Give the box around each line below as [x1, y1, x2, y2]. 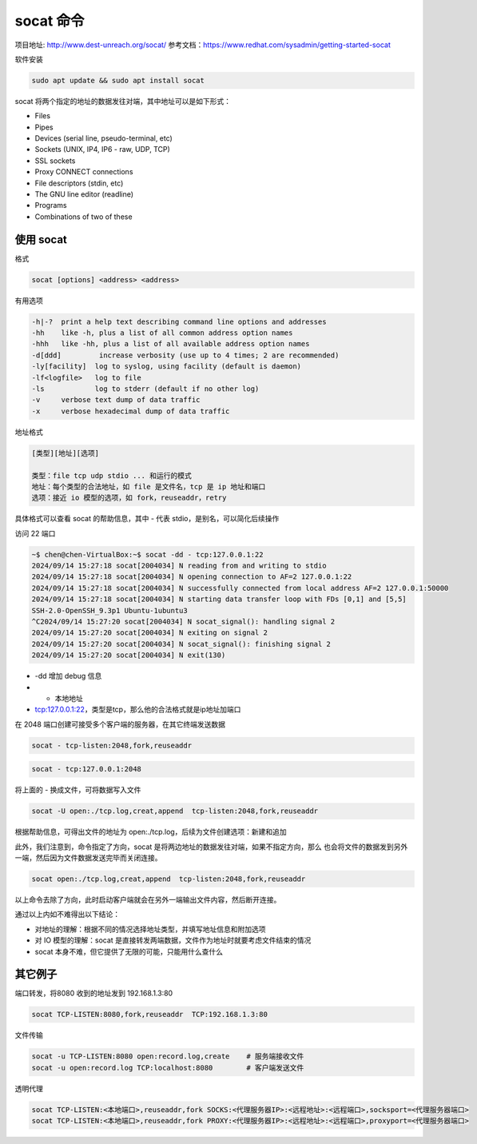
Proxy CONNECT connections [34, 167, 133, 177]
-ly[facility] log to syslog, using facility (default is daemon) [31, 362, 302, 371]
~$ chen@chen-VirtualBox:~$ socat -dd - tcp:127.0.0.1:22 [31, 550, 264, 559]
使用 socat [14, 233, 68, 246]
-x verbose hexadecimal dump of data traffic [31, 406, 230, 416]
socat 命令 [14, 12, 85, 30]
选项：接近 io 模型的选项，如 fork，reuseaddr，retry [31, 493, 227, 503]
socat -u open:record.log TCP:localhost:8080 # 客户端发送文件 [31, 1063, 304, 1072]
